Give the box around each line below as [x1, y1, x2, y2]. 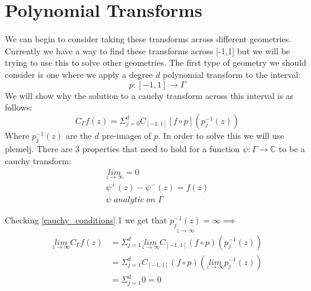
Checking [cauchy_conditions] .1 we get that [5, 214, 168, 226]
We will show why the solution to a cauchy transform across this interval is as [5, 89, 294, 101]
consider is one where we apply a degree [5, 68, 153, 80]
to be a [278, 142, 305, 155]
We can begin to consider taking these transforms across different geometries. [5, 33, 292, 45]
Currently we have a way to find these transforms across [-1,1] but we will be [5, 44, 290, 57]
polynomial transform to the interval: [163, 68, 301, 80]
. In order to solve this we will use [158, 129, 284, 141]
